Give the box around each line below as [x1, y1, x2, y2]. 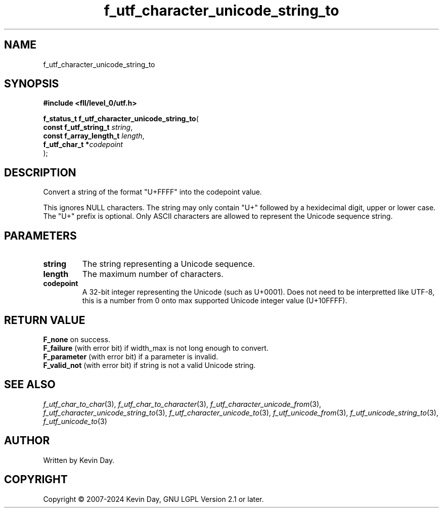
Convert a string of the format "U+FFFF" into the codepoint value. [43, 188, 262, 197]
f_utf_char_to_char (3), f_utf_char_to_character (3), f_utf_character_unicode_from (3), [43, 399, 322, 408]
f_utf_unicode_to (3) [43, 416, 107, 426]
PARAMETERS [4, 229, 77, 242]
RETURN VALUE [4, 313, 85, 327]
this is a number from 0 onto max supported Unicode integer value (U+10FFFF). [82, 296, 347, 305]
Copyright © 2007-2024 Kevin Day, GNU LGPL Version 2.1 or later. [43, 494, 264, 503]
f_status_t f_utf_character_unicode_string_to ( [43, 114, 199, 123]
